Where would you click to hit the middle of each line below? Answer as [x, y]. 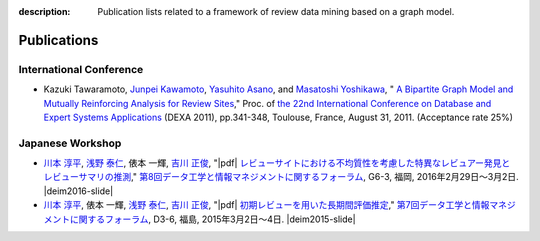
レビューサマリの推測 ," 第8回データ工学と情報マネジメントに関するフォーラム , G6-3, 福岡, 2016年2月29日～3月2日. [281, 177]
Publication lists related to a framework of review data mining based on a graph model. [276, 11]
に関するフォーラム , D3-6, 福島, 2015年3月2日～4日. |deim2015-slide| [212, 219]
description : [44, 11]
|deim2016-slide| [78, 191]
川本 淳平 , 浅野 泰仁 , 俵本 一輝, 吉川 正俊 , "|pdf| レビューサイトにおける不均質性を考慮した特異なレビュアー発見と [277, 163]
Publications [58, 40]
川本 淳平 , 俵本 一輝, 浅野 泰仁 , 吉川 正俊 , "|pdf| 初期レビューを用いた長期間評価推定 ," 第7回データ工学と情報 [266, 205]
